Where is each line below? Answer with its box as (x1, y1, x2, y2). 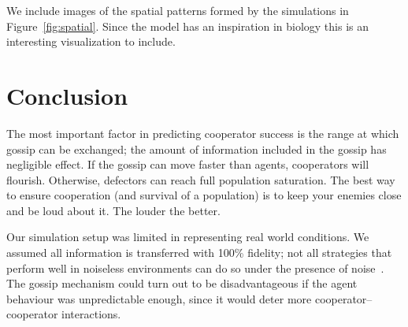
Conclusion (6, 79, 128, 111)
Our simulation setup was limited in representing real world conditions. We (6, 229, 369, 245)
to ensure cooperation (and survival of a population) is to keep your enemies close (6, 187, 402, 203)
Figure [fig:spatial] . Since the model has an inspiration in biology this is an (6, 17, 369, 34)
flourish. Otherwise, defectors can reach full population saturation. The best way (6, 171, 395, 188)
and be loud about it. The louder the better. (6, 202, 221, 218)
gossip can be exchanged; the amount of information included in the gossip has (6, 140, 387, 157)
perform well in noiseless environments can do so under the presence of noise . (6, 259, 384, 276)
